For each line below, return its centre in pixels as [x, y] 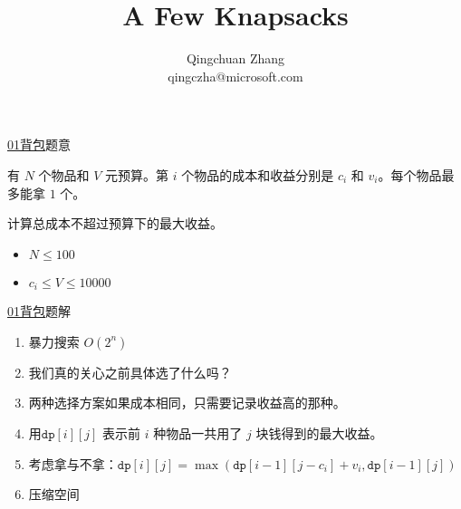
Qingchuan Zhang [235, 58]
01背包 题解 [39, 311]
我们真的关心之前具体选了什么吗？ [130, 372]
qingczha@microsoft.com [235, 76]
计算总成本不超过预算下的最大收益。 [115, 223]
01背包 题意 [39, 144]
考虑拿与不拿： [73, 463]
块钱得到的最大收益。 [319, 432]
